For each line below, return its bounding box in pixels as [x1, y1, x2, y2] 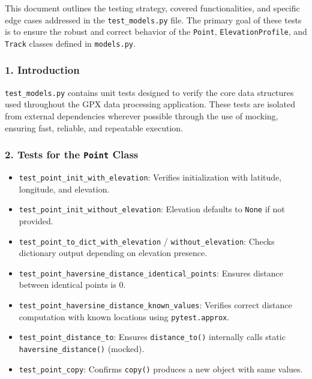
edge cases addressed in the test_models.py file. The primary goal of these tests [5, 13, 302, 26]
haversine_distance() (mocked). [19, 342, 145, 354]
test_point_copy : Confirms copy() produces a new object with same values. [19, 362, 303, 375]
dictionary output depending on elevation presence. [19, 246, 208, 259]
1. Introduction [5, 62, 80, 77]
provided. [19, 214, 53, 227]
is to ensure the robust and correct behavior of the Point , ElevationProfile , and [5, 25, 307, 38]
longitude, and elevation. [19, 182, 110, 195]
